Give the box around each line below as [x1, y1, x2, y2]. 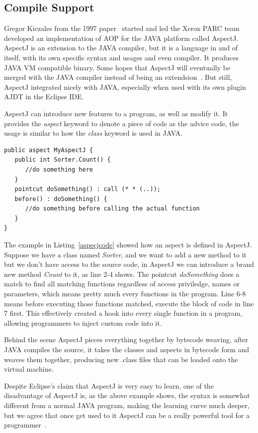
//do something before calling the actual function [25, 205, 200, 213]
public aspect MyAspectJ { [4, 146, 93, 154]
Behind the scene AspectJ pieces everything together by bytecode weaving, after [4, 334, 249, 345]
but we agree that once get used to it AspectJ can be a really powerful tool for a [4, 410, 250, 420]
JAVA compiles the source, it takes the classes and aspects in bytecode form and [4, 344, 250, 355]
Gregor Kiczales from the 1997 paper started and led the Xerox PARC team [4, 23, 240, 33]
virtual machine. [4, 364, 54, 374]
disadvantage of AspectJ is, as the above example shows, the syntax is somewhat [4, 390, 250, 401]
